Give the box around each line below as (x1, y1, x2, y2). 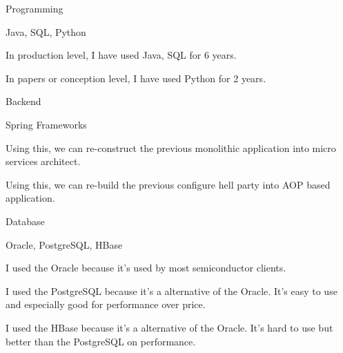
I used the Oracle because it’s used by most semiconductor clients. (6, 260, 286, 275)
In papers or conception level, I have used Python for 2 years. (6, 70, 266, 85)
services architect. (6, 154, 81, 169)
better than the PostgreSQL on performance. (6, 334, 196, 348)
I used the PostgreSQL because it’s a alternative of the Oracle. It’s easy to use (6, 283, 337, 298)
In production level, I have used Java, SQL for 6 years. (6, 48, 237, 62)
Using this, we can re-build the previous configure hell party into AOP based (6, 177, 331, 191)
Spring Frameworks (6, 117, 87, 131)
